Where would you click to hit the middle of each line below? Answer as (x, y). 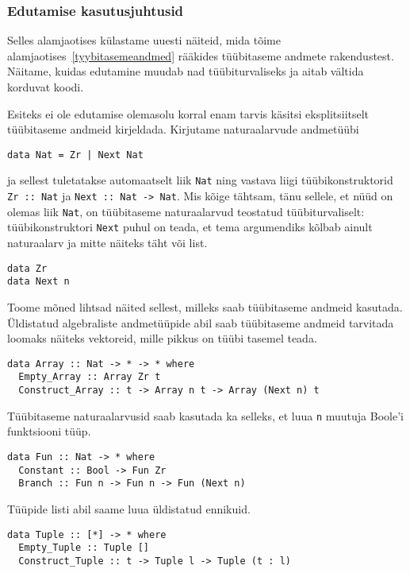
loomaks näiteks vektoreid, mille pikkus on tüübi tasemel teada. (162, 338)
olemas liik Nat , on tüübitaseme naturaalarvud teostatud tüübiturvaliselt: (186, 211)
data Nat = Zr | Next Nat (75, 155)
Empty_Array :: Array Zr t (90, 377)
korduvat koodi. (46, 87)
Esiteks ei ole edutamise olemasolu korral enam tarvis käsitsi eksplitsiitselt (188, 113)
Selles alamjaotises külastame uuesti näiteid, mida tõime (144, 40)
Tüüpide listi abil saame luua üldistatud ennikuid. (129, 508)
